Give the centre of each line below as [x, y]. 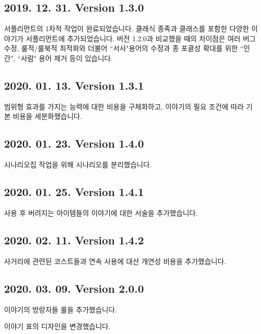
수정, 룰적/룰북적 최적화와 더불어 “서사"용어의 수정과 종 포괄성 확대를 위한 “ [124, 48]
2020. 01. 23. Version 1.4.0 [74, 143]
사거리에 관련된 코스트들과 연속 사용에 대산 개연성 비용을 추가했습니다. [115, 261]
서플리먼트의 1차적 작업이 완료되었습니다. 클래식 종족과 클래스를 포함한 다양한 [127, 28]
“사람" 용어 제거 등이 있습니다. [65, 58]
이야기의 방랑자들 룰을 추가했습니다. [60, 309]
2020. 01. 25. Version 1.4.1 [74, 192]
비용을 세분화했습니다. [47, 116]
